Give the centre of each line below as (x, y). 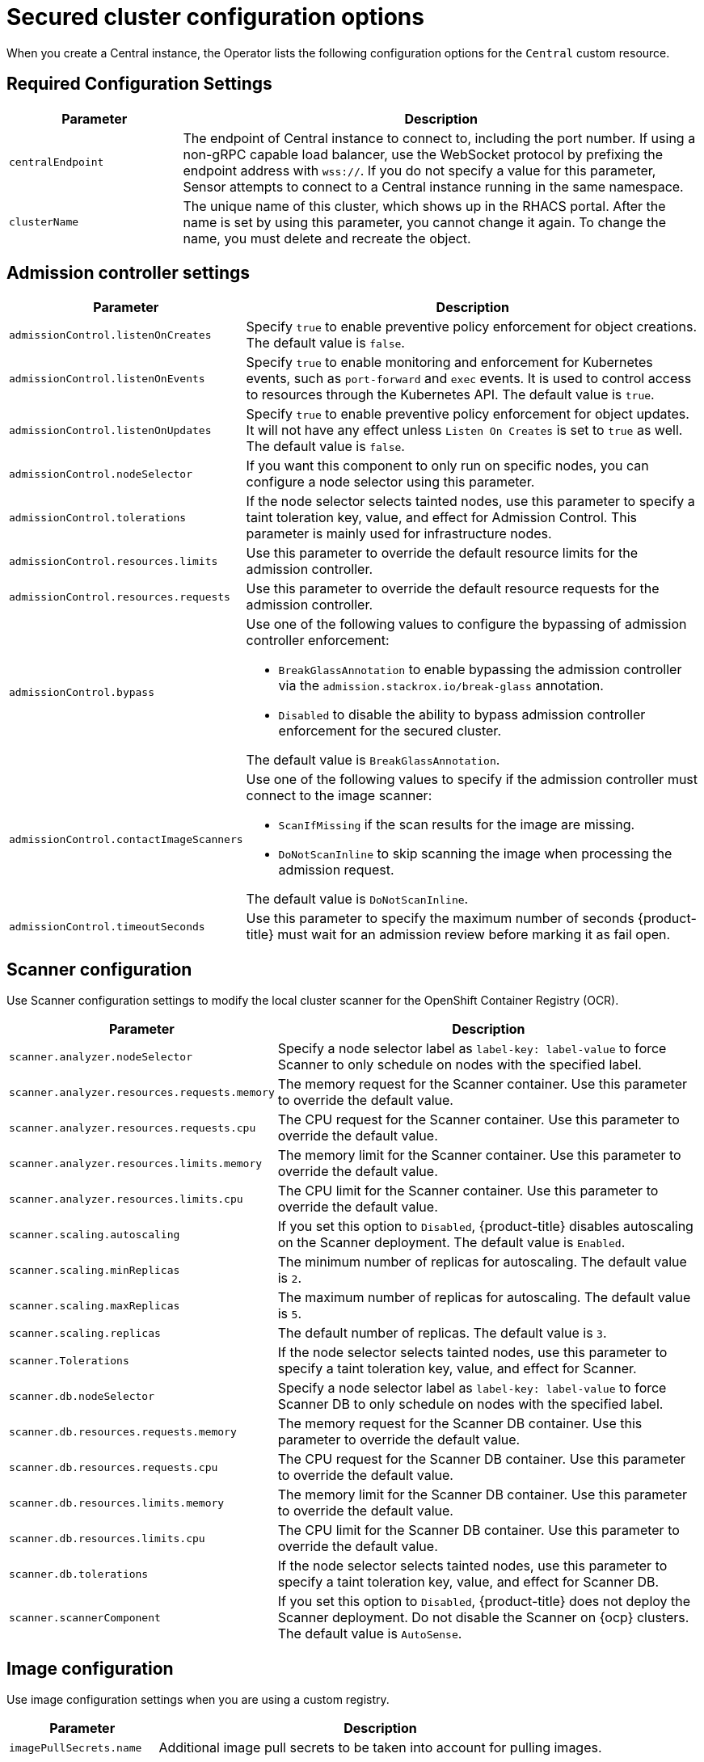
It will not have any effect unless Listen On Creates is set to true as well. (464, 430)
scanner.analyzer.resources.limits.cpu (126, 1199)
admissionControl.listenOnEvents (107, 378)
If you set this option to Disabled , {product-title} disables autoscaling (485, 1227)
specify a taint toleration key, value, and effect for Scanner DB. (468, 1582)
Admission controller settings (128, 273)
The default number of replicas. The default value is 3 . (442, 1333)
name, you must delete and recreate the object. (327, 238)
